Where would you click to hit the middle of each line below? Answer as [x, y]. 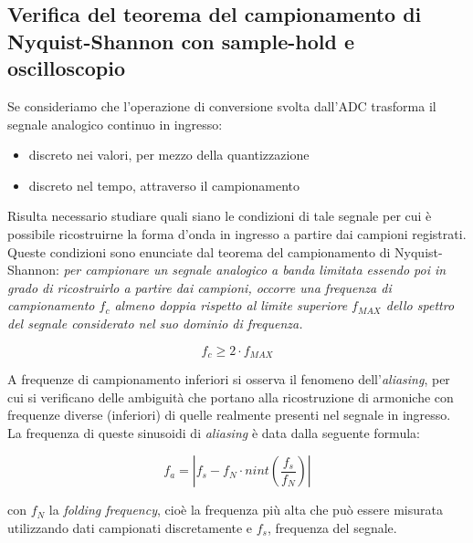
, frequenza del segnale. [332, 527]
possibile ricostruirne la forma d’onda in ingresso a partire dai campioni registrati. [237, 233]
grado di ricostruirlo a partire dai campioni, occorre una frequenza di [200, 287]
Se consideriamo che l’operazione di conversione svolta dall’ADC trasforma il [222, 105]
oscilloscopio [67, 68]
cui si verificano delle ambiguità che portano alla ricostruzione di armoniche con [231, 397]
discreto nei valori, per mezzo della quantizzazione [169, 155]
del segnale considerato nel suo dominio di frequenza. [155, 323]
